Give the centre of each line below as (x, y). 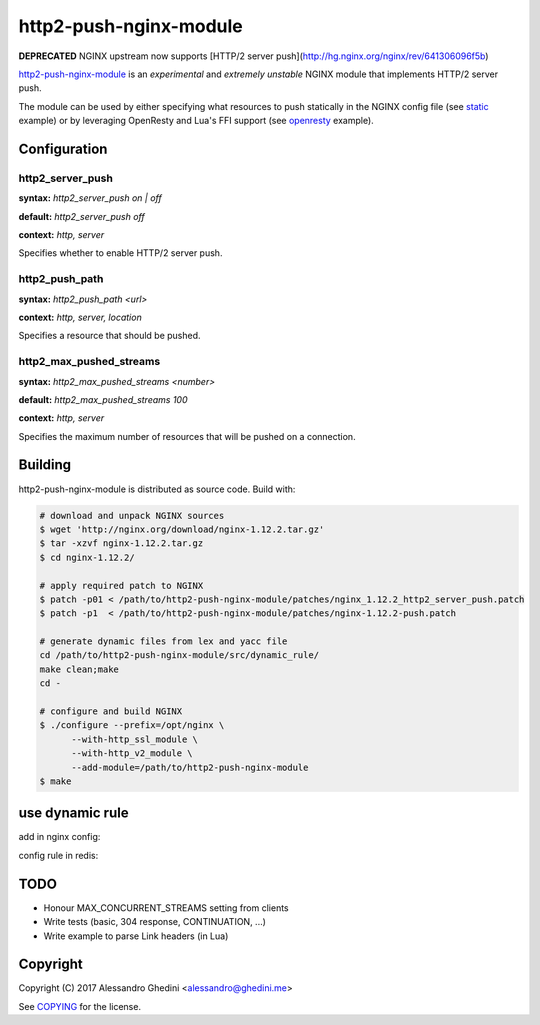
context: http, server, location (80, 317)
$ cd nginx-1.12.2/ (87, 557)
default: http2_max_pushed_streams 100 (103, 399)
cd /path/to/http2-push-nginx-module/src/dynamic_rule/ (179, 655)
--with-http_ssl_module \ (135, 739)
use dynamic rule (73, 813)
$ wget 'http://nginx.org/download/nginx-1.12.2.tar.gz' (182, 529)
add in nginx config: (59, 837)
